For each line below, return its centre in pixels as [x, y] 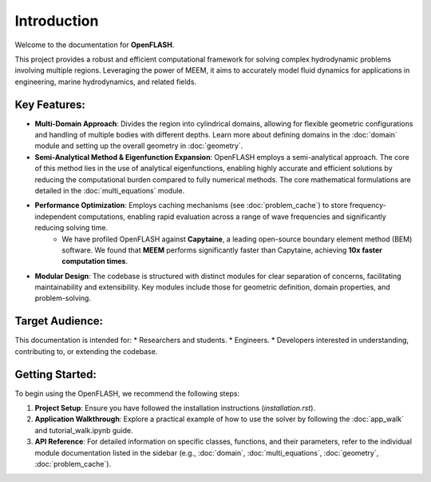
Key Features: [50, 104]
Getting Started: [56, 374]
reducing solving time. [71, 228]
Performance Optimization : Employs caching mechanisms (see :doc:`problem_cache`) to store [191, 205]
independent [55, 217]
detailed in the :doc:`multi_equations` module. [110, 190]
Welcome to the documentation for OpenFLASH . [95, 45]
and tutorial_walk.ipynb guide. [84, 430]
